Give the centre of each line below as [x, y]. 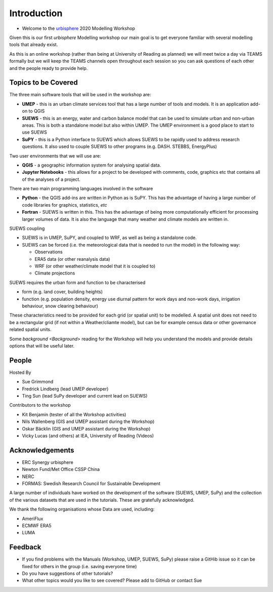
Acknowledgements [42, 450]
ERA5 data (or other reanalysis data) [73, 259]
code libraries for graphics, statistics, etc [64, 205]
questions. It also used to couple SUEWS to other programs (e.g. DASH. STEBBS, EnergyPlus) [120, 146]
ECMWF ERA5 [37, 525]
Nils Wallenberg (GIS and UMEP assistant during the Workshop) [88, 422]
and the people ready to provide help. [49, 68]
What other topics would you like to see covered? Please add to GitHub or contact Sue [112, 580]
